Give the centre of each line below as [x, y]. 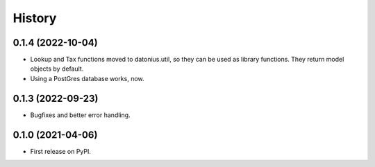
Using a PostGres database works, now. [87, 78]
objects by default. [57, 69]
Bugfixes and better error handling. [81, 115]
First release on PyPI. [61, 151]
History [35, 18]
